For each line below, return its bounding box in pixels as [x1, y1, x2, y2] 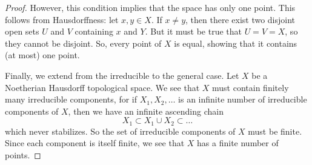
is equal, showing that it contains [174, 36, 297, 49]
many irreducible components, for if [5, 93, 137, 106]
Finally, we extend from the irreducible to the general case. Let [5, 69, 239, 81]
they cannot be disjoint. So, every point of [5, 36, 162, 49]
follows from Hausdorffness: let [5, 13, 119, 25]
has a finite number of [197, 136, 279, 149]
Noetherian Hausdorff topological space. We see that [5, 81, 200, 93]
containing [75, 25, 113, 38]
